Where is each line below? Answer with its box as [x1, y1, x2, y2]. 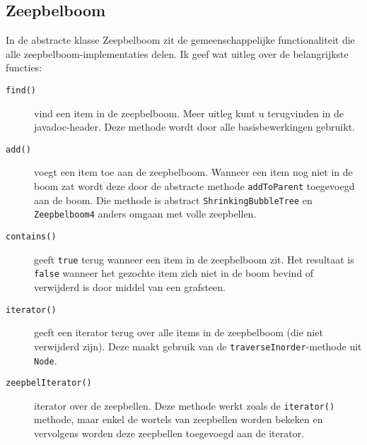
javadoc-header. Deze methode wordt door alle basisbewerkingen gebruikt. [34, 119, 355, 134]
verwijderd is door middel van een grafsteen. [34, 280, 226, 295]
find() [6, 85, 36, 95]
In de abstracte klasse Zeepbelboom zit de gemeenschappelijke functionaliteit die [6, 32, 355, 47]
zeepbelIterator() [6, 378, 92, 388]
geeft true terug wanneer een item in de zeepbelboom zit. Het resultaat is [34, 251, 354, 266]
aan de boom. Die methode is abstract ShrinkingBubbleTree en [34, 192, 313, 207]
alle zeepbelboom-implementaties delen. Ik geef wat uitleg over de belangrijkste [6, 46, 349, 61]
